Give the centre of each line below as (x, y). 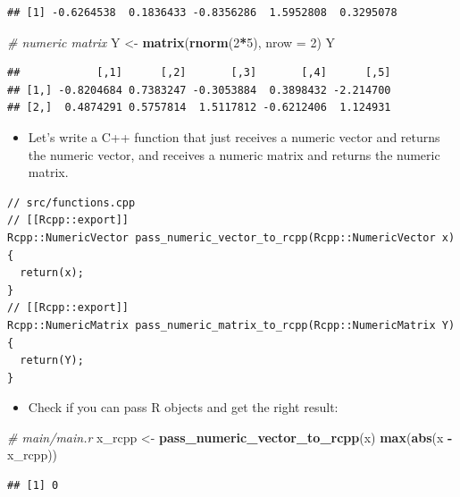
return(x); (52, 273)
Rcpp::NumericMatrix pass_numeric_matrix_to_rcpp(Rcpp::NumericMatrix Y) (231, 325)
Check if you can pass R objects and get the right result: (183, 407)
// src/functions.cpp (71, 202)
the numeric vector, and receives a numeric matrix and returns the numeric (234, 154)
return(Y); (52, 361)
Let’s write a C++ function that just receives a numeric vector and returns (234, 136)
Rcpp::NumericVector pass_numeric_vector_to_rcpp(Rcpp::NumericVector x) (231, 237)
